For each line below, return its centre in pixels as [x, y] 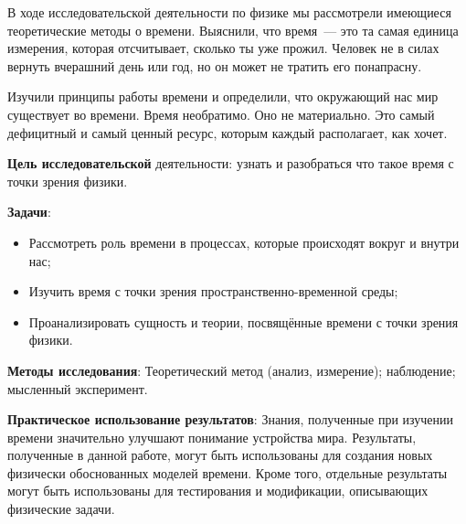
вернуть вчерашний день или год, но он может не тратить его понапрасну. [215, 65]
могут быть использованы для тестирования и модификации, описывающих [218, 491]
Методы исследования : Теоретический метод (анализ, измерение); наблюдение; [232, 370]
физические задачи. [61, 509]
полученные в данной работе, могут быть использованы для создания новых [220, 455]
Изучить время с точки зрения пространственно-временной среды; [213, 291]
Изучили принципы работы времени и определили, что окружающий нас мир [223, 96]
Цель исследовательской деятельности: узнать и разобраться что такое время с [231, 163]
